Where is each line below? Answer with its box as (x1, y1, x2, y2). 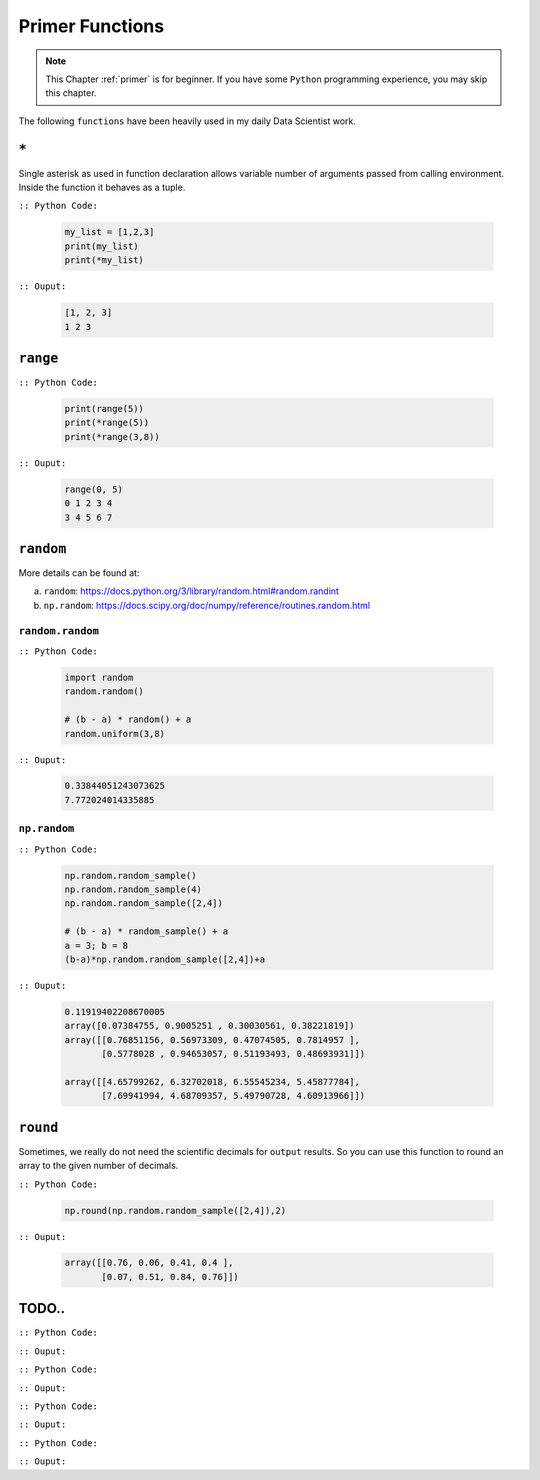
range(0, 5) (64, 483, 124, 495)
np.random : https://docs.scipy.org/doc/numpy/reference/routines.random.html (43, 599, 370, 611)
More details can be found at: (18, 567, 140, 579)
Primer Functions (18, 15, 165, 37)
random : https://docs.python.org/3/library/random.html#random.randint (43, 585, 340, 597)
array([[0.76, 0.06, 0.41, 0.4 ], (64, 1257, 234, 1269)
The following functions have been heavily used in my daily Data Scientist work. (18, 115, 357, 127)
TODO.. (18, 1300, 65, 1317)
